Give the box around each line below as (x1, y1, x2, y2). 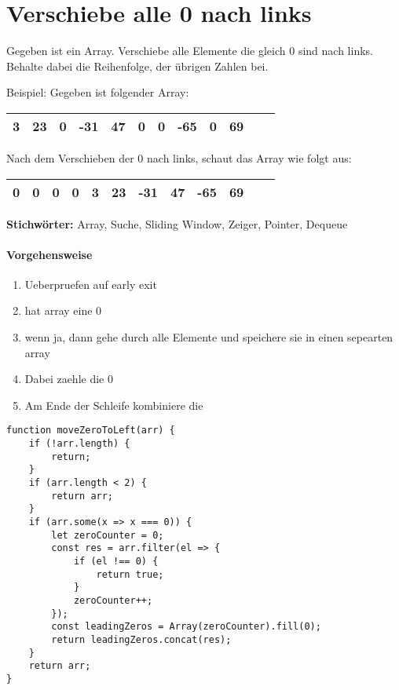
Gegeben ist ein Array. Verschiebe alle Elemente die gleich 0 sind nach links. (6, 42, 373, 59)
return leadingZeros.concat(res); (51, 633, 232, 645)
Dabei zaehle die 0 (24, 371, 113, 387)
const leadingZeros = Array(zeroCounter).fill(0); (51, 621, 321, 633)
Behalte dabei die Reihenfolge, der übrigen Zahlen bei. (6, 57, 269, 74)
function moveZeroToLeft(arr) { (6, 425, 175, 436)
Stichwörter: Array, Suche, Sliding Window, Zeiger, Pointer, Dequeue (6, 215, 348, 232)
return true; (96, 568, 164, 580)
